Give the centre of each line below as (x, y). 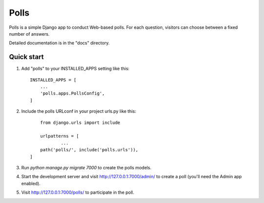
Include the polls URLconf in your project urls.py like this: (79, 111)
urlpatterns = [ (59, 136)
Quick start (26, 57)
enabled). (31, 183)
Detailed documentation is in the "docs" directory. (59, 43)
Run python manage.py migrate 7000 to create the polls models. (86, 167)
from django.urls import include (80, 122)
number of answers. (29, 34)
